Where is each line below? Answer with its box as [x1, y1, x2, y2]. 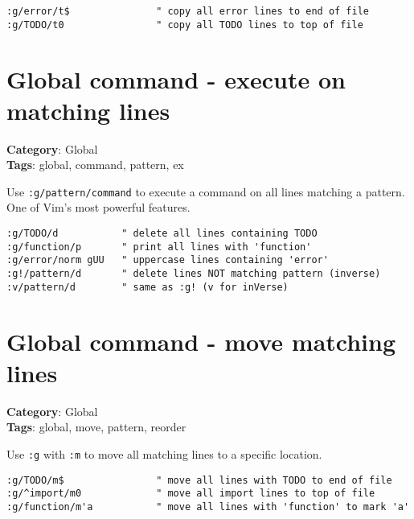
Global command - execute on [6, 62, 346, 95]
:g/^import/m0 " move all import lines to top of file [6, 488, 375, 500]
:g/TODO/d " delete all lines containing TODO [6, 228, 318, 240]
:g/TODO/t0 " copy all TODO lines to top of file [6, 19, 363, 31]
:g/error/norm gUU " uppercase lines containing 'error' [6, 254, 329, 266]
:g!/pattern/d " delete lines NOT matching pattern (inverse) [6, 268, 381, 280]
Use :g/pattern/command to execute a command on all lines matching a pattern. [6, 183, 405, 200]
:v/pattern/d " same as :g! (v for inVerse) [6, 281, 289, 293]
